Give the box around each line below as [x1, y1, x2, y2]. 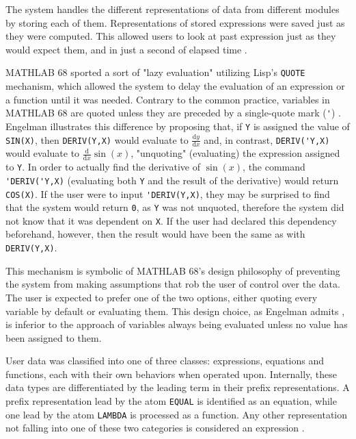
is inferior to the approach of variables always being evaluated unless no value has [5, 317, 348, 331]
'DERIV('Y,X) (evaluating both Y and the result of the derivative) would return [5, 173, 339, 187]
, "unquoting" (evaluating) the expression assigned [131, 146, 340, 160]
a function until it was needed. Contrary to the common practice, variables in [5, 92, 330, 106]
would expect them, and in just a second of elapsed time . [5, 42, 247, 56]
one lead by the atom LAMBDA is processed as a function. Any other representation [5, 407, 348, 421]
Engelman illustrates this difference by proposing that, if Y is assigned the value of [5, 118, 350, 133]
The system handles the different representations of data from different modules [5, 2, 340, 16]
